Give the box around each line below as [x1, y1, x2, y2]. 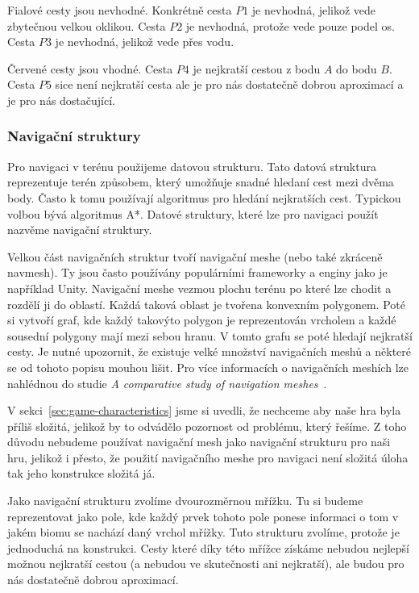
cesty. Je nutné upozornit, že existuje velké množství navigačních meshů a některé [7, 343, 412, 360]
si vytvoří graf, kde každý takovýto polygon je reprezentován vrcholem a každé [7, 311, 396, 328]
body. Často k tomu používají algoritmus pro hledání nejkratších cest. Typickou [7, 189, 401, 206]
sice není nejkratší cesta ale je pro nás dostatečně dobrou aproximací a [55, 76, 404, 93]
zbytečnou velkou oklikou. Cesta [7, 17, 166, 34]
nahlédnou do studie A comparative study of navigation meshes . [7, 374, 327, 391]
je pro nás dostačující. [7, 91, 115, 108]
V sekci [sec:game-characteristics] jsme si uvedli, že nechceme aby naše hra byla [7, 402, 401, 419]
